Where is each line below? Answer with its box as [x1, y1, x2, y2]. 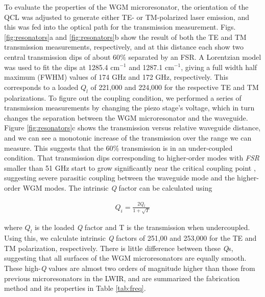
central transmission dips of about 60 [4, 51, 121, 62]
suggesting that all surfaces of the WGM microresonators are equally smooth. [4, 253, 247, 263]
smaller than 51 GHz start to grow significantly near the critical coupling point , [4, 162, 256, 173]
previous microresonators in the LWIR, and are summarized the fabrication [4, 272, 240, 283]
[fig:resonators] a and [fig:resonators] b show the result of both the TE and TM [4, 31, 247, 42]
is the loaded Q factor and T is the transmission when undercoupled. [34, 222, 250, 233]
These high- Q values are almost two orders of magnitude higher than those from [4, 263, 255, 273]
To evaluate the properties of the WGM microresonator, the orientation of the [4, 2, 249, 12]
